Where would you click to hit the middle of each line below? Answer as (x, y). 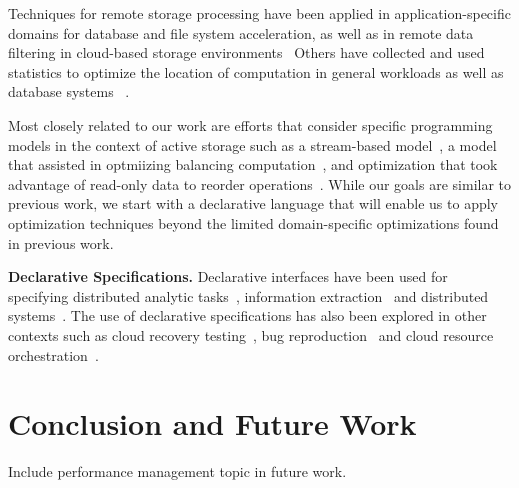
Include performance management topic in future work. (177, 471)
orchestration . (53, 354)
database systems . (69, 91)
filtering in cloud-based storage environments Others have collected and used (246, 52)
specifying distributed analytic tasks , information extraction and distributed (248, 295)
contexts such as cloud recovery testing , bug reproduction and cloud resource (251, 334)
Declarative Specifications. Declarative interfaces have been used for (228, 276)
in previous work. (61, 242)
